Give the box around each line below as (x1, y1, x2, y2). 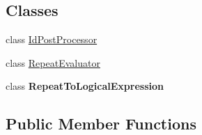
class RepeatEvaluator (6, 55, 100, 70)
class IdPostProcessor (6, 32, 98, 47)
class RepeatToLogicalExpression (6, 79, 164, 93)
